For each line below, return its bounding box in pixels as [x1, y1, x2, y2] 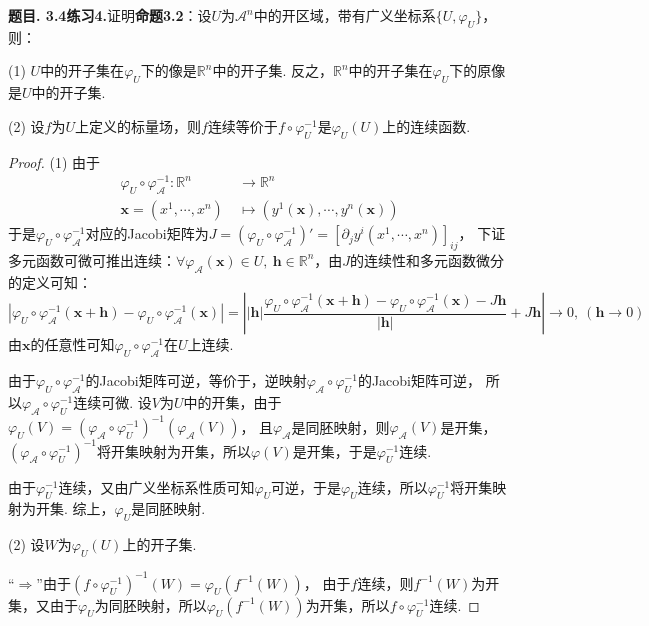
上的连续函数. [382, 115, 471, 136]
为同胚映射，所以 [94, 594, 207, 615]
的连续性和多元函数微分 [350, 249, 505, 270]
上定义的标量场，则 [75, 115, 201, 136]
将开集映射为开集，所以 [97, 440, 252, 461]
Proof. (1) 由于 [8, 151, 101, 172]
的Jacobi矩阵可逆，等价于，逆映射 [85, 370, 307, 391]
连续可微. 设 [73, 391, 152, 412]
